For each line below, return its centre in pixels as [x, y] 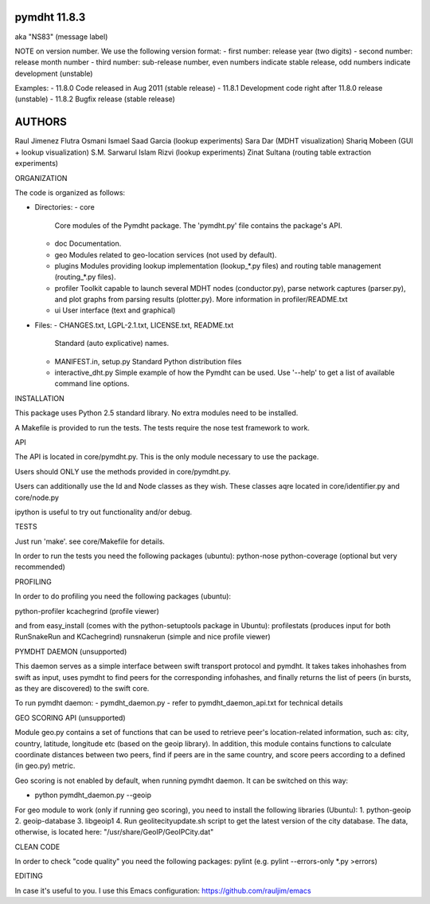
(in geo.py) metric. [45, 766]
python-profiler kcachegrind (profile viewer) [87, 611]
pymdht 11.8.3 [50, 17]
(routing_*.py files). [85, 277]
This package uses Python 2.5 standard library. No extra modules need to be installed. [156, 413]
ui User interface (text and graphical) [115, 310]
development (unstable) [54, 73]
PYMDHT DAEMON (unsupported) [71, 651]
